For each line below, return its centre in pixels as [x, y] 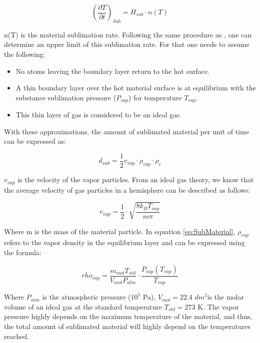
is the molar [225, 297]
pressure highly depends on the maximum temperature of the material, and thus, [128, 316]
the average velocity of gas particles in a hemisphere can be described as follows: [127, 189]
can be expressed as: [35, 141]
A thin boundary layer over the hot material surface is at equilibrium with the [136, 88]
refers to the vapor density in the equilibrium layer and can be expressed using [124, 242]
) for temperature [155, 97]
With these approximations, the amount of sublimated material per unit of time [126, 131]
